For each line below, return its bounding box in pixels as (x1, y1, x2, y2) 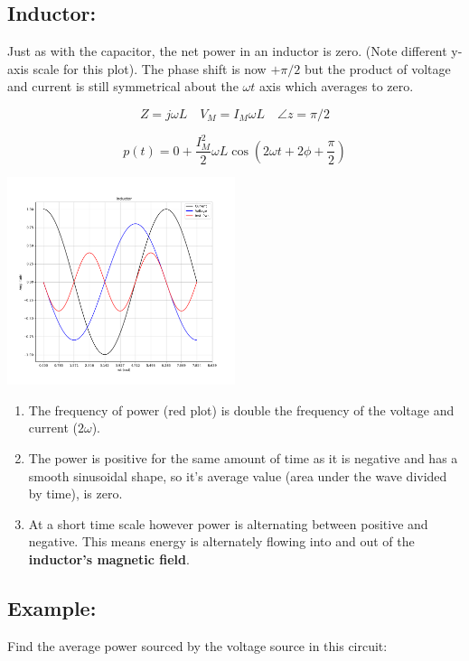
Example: (7, 594, 97, 621)
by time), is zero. (28, 484, 123, 503)
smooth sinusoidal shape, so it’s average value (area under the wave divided (28, 466, 447, 485)
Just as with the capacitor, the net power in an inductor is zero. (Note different (7, 42, 447, 61)
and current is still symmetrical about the (7, 77, 239, 96)
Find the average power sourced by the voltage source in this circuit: (7, 636, 388, 655)
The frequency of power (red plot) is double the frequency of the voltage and (28, 400, 455, 419)
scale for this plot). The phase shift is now (33, 59, 267, 78)
